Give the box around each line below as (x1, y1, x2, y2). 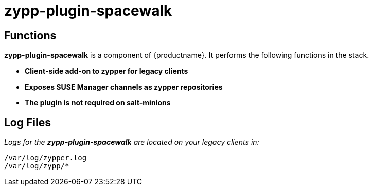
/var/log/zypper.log (4, 154, 87, 162)
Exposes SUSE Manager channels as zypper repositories (25, 82, 223, 92)
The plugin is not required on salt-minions (25, 98, 171, 108)
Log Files (4, 116, 51, 129)
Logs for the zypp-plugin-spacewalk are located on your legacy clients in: (4, 138, 259, 147)
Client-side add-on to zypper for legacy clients (25, 67, 188, 76)
